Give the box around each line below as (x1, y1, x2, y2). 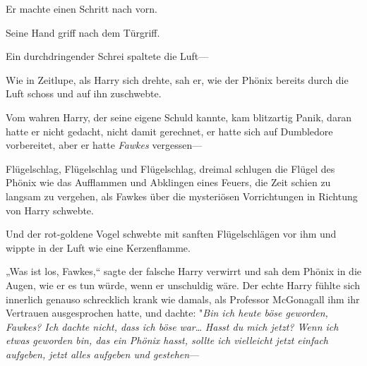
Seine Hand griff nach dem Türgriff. (6, 25, 160, 39)
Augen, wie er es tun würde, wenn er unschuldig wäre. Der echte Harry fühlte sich (6, 277, 360, 292)
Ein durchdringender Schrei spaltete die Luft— (6, 49, 209, 63)
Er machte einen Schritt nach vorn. (6, 1, 157, 16)
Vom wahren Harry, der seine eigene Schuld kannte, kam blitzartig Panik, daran (6, 109, 352, 124)
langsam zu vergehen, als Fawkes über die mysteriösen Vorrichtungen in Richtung (6, 188, 358, 203)
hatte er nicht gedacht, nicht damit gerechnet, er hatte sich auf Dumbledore (6, 123, 333, 138)
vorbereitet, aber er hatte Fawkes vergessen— (6, 138, 203, 152)
